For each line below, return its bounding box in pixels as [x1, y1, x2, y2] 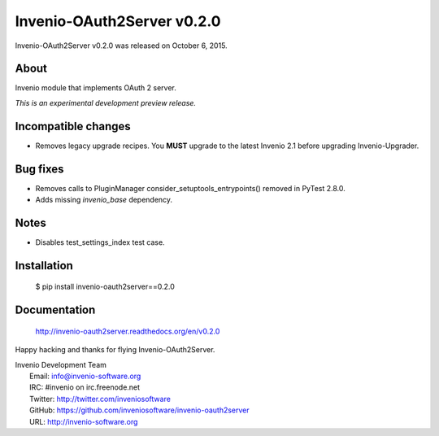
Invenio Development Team [15, 360, 107, 369]
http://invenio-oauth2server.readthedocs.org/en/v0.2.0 [35, 326, 220, 336]
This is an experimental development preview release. [15, 98, 197, 107]
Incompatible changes [15, 119, 132, 133]
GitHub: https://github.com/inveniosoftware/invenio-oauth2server [29, 405, 250, 415]
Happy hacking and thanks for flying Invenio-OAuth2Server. [15, 345, 215, 355]
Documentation [15, 303, 96, 317]
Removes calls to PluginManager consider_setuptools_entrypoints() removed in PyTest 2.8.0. [35, 183, 346, 193]
